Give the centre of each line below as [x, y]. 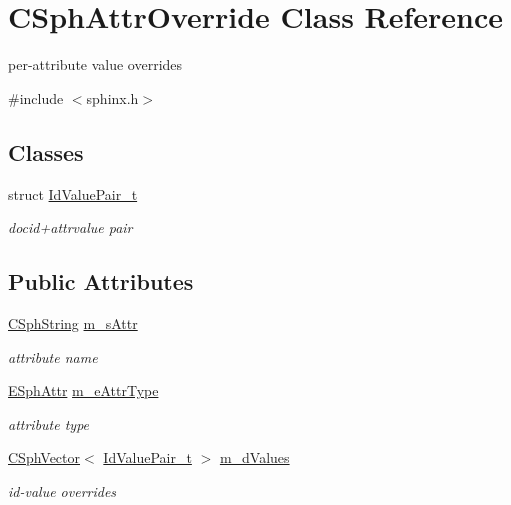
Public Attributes [101, 281]
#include [36, 97]
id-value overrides [62, 490]
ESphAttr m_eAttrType [83, 390]
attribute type [49, 423]
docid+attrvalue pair [70, 227]
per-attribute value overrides [95, 64]
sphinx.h [112, 97]
